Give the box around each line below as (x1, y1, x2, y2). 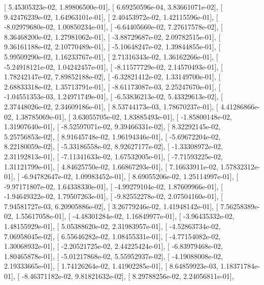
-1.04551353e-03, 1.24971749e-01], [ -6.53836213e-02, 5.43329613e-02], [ (4, 91, 223, 102)
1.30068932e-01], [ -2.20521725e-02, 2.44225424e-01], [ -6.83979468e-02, (4, 241, 223, 251)
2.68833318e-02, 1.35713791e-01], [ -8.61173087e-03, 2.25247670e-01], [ (4, 81, 221, 92)
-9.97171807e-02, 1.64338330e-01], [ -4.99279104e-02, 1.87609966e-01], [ (4, 181, 223, 191)
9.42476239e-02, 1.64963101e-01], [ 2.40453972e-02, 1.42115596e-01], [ (4, 11, 218, 22)
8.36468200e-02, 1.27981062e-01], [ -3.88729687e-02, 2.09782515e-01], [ (4, 31, 221, 42)
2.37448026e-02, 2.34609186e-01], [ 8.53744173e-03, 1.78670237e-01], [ (4, 101, 218, 111)
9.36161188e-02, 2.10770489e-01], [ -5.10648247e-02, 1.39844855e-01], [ (4, 41, 221, 52)
